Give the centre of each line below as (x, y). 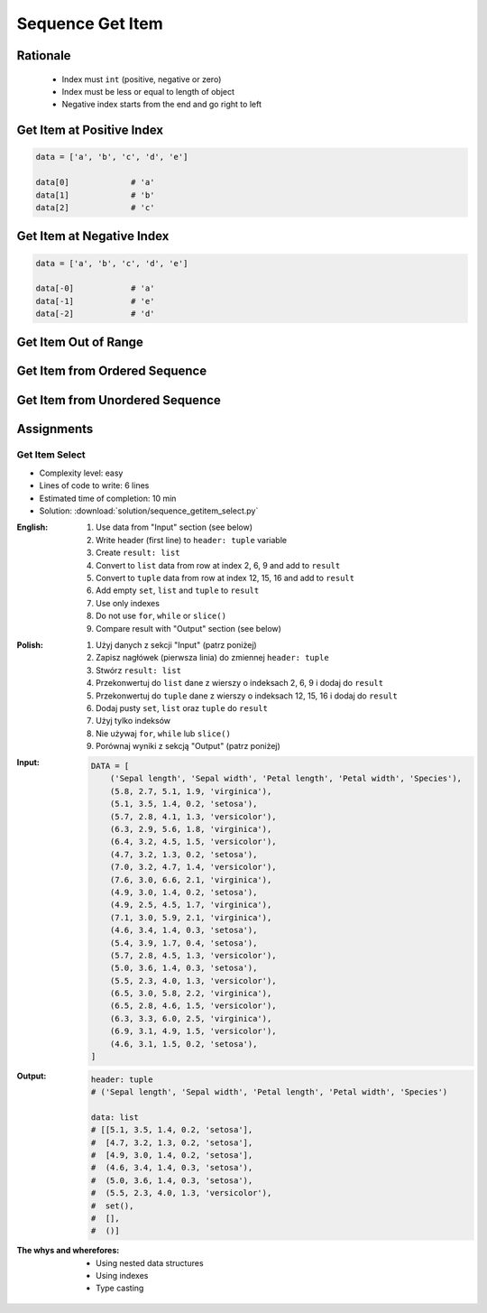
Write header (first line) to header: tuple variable (192, 540)
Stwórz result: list (139, 670)
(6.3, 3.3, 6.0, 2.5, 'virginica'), (191, 1018)
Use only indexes (128, 603)
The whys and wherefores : (68, 1251)
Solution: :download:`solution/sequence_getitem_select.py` (149, 511)
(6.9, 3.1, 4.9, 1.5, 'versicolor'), (193, 1031)
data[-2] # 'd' (95, 314)
